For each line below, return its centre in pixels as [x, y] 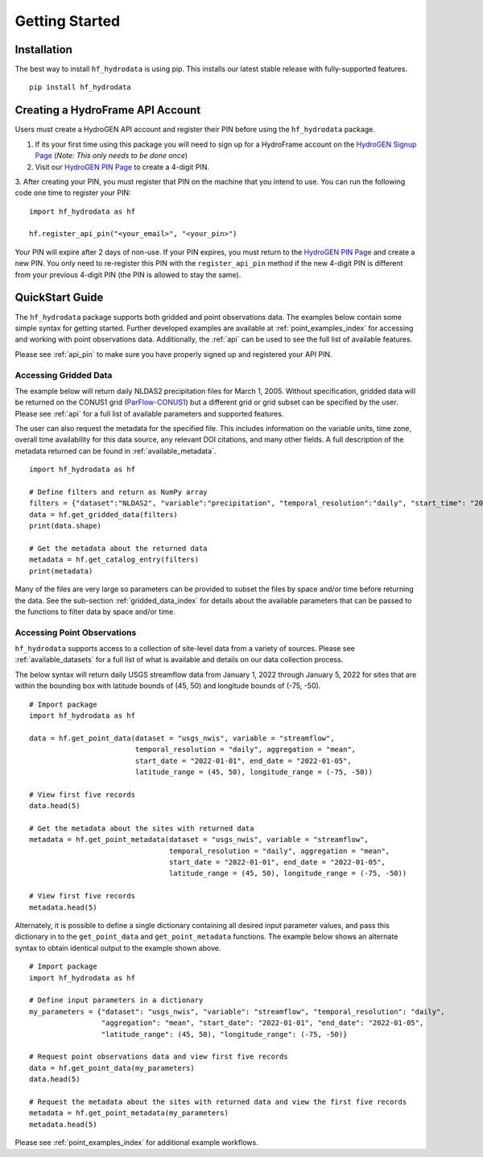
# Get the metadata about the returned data [119, 548]
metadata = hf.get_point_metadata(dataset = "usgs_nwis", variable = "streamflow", [199, 840]
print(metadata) [61, 571]
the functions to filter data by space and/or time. [95, 612]
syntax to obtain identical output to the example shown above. [118, 948]
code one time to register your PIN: [73, 193]
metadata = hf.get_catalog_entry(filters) [114, 560]
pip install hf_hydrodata [80, 87]
